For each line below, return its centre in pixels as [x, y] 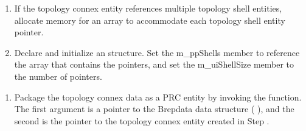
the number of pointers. [58, 76]
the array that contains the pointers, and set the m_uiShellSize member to [154, 64]
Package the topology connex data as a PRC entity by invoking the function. [158, 97]
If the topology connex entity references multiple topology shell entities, [148, 8]
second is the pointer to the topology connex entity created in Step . [142, 120]
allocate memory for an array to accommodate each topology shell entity [150, 20]
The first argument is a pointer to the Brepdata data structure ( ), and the [154, 109]
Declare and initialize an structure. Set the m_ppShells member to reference [157, 52]
